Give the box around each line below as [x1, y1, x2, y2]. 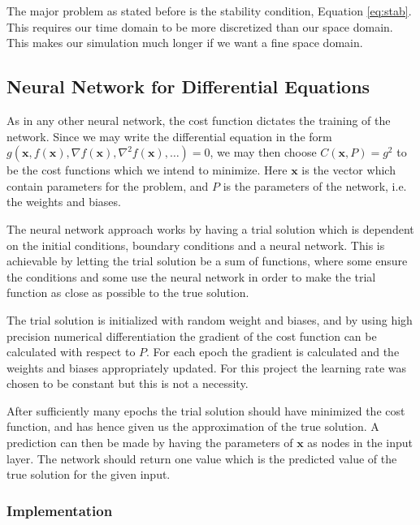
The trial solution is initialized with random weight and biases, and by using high [6, 311, 413, 328]
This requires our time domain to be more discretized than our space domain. [6, 18, 393, 35]
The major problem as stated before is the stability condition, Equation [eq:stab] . [6, 2, 412, 19]
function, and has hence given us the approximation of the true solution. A [6, 418, 379, 435]
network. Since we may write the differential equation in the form [6, 127, 332, 144]
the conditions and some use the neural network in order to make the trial [6, 268, 376, 285]
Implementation [6, 500, 113, 520]
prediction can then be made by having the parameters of [6, 434, 293, 451]
